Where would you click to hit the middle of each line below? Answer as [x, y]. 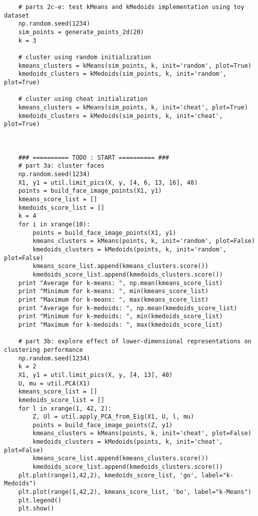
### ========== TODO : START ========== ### [94, 157]
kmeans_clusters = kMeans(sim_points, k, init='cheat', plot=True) [133, 107]
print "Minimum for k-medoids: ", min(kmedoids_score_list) [120, 316]
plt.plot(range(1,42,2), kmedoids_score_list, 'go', [108, 475]
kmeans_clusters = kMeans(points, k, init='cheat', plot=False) [142, 433]
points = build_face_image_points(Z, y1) [103, 425]
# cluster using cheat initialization [83, 99]
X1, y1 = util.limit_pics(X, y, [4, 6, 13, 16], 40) [108, 182]
